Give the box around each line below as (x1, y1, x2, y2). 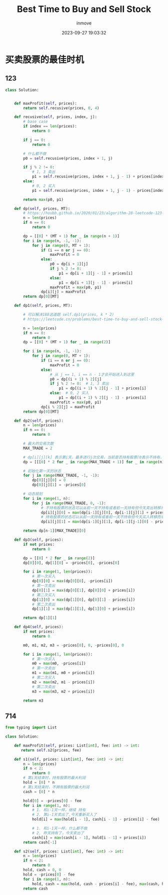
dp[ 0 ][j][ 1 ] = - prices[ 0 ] (31, 482, 86, 488)
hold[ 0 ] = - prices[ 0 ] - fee (23, 798, 81, 803)
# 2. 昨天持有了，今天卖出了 (31, 831, 84, 836)
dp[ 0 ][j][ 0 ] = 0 (31, 478, 66, 483)
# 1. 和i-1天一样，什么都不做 (31, 826, 87, 831)
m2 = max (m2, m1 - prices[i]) (31, 680, 95, 685)
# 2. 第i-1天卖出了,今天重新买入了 (31, 812, 97, 818)
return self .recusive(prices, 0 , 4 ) (23, 105, 99, 110)
